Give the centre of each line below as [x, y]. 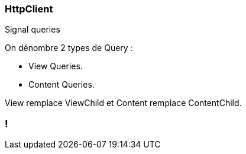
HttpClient [29, 9]
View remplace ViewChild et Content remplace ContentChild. [123, 103]
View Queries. [56, 66]
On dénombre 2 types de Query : [69, 48]
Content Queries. [61, 85]
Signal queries [33, 30]
